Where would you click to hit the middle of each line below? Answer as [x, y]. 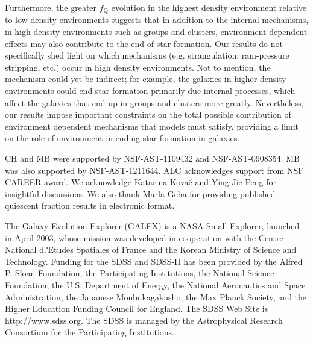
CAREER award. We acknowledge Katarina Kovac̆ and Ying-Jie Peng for [141, 182]
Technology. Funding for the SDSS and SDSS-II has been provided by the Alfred [154, 261]
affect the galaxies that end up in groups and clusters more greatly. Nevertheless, [154, 102]
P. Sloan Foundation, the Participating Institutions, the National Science [140, 273]
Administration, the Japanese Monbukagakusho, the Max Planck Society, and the [156, 296]
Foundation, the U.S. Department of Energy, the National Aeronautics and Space [155, 284]
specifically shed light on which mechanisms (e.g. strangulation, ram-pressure [147, 55]
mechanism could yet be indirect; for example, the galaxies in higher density [146, 79]
